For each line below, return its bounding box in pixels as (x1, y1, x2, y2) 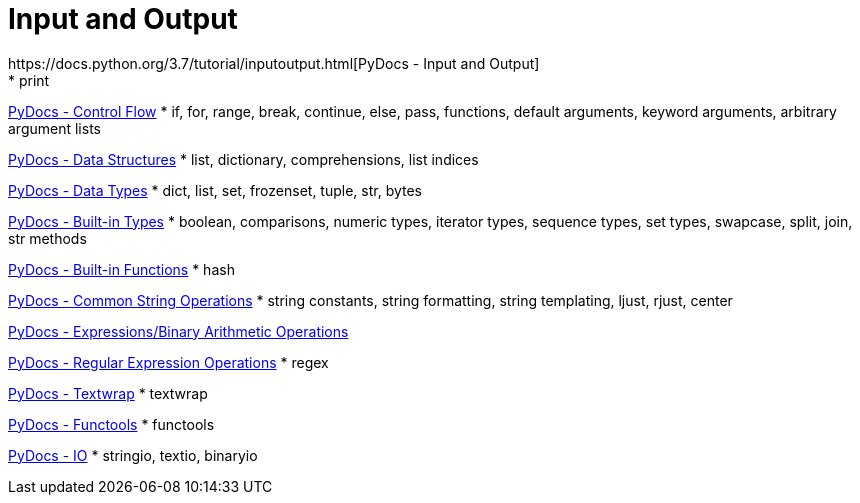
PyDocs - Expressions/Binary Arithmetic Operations (8, 322, 349, 340)
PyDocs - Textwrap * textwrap (8, 384, 208, 402)
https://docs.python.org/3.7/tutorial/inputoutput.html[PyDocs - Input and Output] (8, 54, 540, 72)
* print (8, 71, 50, 89)
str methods (8, 229, 87, 247)
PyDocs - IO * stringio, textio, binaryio (8, 446, 258, 464)
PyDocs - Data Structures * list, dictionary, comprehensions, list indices (8, 150, 479, 168)
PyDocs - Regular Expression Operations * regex (8, 353, 329, 371)
